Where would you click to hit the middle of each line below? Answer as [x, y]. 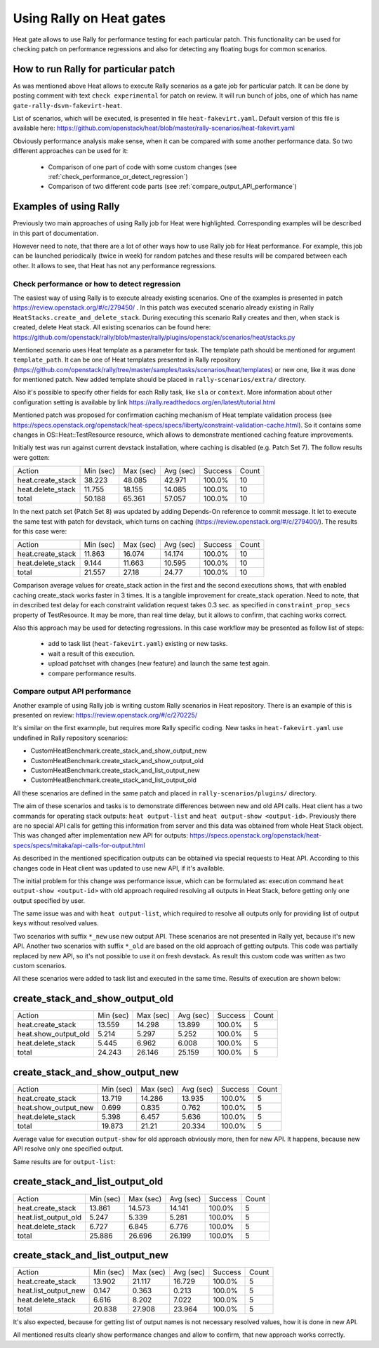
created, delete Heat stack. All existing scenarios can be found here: [112, 327]
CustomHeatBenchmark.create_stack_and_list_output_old [113, 780]
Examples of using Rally [66, 207]
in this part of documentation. [56, 233]
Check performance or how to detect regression [97, 284]
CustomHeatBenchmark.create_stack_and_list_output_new [115, 770]
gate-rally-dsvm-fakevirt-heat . [68, 105]
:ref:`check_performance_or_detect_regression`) [118, 176]
